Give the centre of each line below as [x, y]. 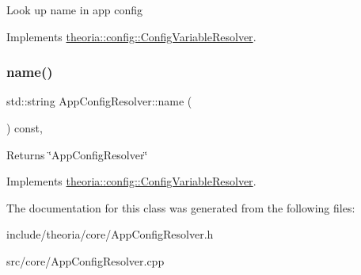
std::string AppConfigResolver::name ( [99, 101]
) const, [25, 128]
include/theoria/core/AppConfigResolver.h [110, 234]
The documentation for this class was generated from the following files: [181, 207]
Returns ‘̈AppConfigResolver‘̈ [77, 154]
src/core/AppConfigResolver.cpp [85, 260]
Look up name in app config [75, 10]
